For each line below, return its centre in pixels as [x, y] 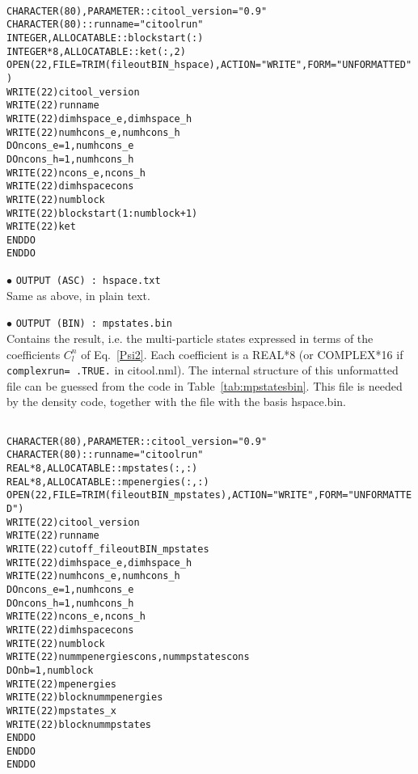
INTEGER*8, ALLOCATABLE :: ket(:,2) [96, 51]
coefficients [34, 354]
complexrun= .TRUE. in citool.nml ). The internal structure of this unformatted [203, 370]
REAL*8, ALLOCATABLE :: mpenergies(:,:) [108, 482]
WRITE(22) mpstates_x [62, 711]
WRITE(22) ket [41, 227]
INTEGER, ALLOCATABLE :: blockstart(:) [105, 38]
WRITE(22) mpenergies [62, 684]
